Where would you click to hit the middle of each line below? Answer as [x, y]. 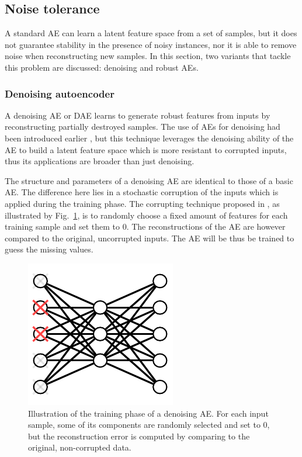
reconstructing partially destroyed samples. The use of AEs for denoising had [143, 127]
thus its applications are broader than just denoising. [100, 161]
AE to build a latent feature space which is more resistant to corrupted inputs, [146, 149]
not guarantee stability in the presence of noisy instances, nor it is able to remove [151, 44]
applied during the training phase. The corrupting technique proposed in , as [142, 203]
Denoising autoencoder [60, 93]
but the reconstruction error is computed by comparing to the [139, 436]
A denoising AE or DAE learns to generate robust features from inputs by [138, 115]
